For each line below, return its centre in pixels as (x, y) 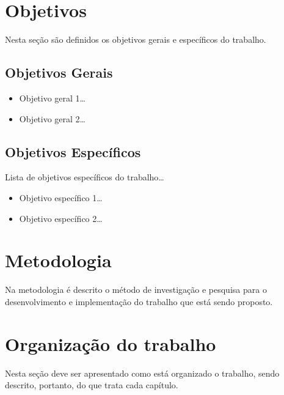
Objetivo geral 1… (53, 98)
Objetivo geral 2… (53, 118)
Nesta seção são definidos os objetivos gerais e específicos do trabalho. (136, 39)
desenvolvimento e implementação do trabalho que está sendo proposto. (139, 301)
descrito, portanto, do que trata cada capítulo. (92, 385)
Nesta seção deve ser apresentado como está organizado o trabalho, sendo (142, 373)
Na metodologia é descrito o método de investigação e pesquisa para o (136, 290)
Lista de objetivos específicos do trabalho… (85, 177)
